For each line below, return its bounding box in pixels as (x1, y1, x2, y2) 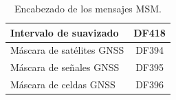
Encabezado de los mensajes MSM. (14, 1, 162, 15)
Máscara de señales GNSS (10, 60, 120, 74)
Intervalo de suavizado (10, 25, 119, 39)
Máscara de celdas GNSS (10, 77, 115, 92)
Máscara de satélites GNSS (10, 43, 124, 57)
